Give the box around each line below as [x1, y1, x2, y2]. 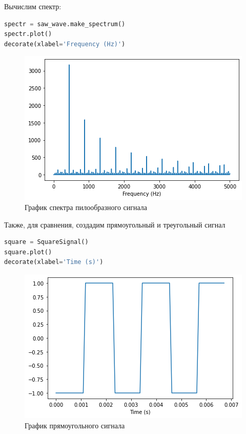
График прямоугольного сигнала [25, 420, 125, 430]
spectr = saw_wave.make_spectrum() [4, 20, 126, 28]
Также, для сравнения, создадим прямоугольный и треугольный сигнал [4, 219, 225, 230]
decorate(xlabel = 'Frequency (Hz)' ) [4, 40, 126, 48]
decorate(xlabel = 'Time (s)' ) [4, 258, 104, 266]
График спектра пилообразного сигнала [25, 201, 148, 212]
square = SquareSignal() [4, 238, 89, 246]
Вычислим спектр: [4, 1, 61, 11]
